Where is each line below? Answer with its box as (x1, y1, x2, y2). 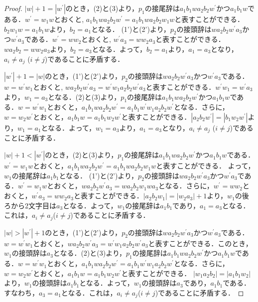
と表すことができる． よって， (156, 160, 255, 171)
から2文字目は (10, 200, 56, 210)
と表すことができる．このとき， (148, 238, 253, 248)
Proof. (4, 3, 22, 13)
